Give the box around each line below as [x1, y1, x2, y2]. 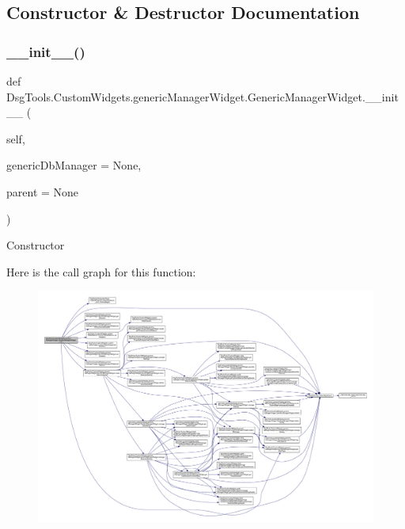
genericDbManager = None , [6, 157, 142, 173]
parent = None [6, 183, 79, 200]
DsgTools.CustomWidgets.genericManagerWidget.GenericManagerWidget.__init [6, 88, 399, 105]
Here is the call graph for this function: [6, 263, 196, 280]
